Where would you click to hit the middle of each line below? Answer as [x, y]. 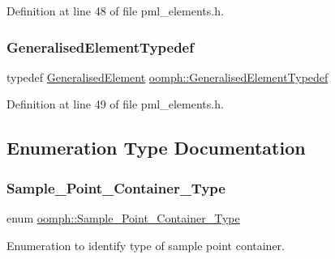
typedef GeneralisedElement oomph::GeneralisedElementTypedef [167, 76]
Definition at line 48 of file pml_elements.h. [115, 11]
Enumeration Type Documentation [156, 148]
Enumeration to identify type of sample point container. [146, 245]
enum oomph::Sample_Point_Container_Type [123, 218]
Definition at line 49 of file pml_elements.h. [115, 104]
